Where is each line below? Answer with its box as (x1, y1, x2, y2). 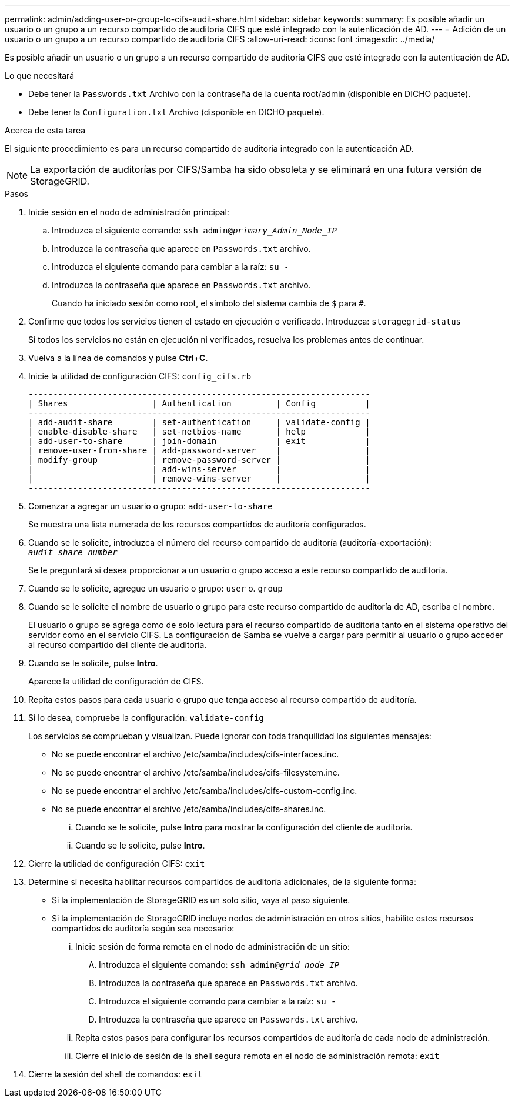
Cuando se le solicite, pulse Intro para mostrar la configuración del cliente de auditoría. (75, 822, 413, 832)
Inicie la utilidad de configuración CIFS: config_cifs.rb (28, 371, 252, 381)
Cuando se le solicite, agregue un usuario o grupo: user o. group (28, 583, 283, 593)
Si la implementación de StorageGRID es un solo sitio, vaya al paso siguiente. (52, 895, 350, 905)
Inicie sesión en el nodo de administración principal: (28, 207, 229, 217)
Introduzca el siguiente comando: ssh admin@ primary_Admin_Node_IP (52, 225, 337, 235)
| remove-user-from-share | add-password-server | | (28, 446, 370, 455)
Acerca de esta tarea (5, 125, 86, 135)
